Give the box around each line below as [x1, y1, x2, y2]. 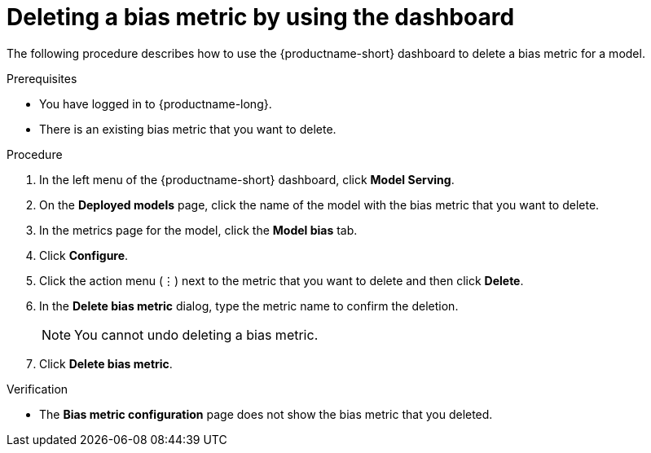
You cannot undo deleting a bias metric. [74, 326, 319, 343]
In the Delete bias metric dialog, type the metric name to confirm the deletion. [39, 298, 459, 313]
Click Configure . [39, 248, 129, 262]
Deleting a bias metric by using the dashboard [7, 3, 515, 31]
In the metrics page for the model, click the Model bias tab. [39, 222, 358, 237]
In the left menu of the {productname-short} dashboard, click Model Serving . [39, 172, 455, 187]
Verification [7, 381, 68, 396]
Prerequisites [7, 71, 77, 86]
